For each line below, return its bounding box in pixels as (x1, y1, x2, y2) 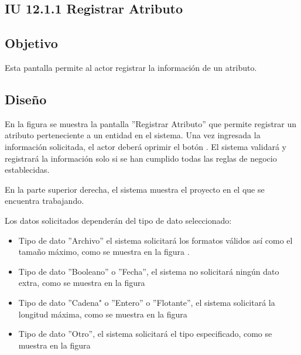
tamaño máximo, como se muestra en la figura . (18, 245, 190, 258)
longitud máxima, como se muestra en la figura (18, 308, 187, 320)
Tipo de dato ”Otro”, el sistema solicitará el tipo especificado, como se (18, 327, 272, 340)
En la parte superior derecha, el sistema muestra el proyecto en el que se (5, 183, 265, 195)
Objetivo (5, 34, 58, 52)
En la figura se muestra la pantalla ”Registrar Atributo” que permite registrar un (5, 117, 297, 129)
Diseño (5, 90, 47, 108)
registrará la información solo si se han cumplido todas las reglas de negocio (5, 152, 277, 164)
